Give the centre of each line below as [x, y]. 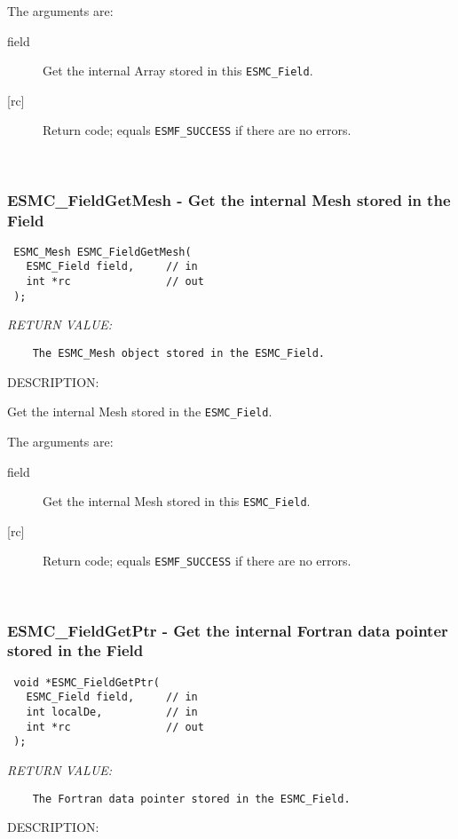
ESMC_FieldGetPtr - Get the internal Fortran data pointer [228, 630]
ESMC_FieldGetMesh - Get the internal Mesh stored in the [229, 199]
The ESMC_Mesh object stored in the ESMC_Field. [178, 354]
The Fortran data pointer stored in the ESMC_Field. [191, 799]
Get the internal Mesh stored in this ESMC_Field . [177, 501]
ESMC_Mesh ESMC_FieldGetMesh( [103, 252]
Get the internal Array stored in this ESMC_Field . [178, 71]
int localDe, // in [112, 712]
